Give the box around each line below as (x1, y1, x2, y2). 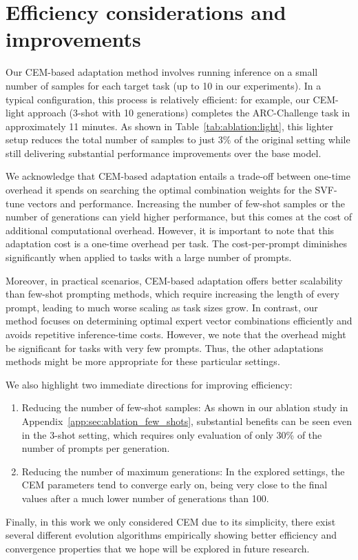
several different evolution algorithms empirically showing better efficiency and (6, 528, 337, 542)
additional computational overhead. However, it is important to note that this (6, 222, 335, 237)
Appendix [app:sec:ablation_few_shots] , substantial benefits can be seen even (21, 413, 352, 428)
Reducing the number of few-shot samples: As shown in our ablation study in (21, 400, 348, 415)
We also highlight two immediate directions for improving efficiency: (6, 377, 293, 391)
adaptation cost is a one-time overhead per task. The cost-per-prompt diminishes (6, 236, 348, 251)
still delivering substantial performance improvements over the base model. (6, 145, 322, 160)
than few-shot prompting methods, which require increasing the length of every (6, 287, 340, 301)
